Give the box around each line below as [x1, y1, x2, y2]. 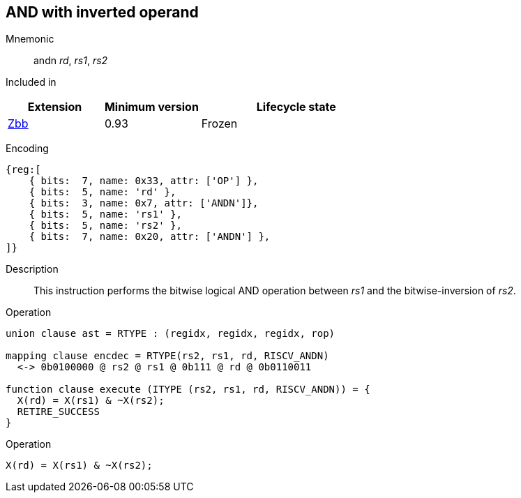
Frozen [201, 116, 238, 131]
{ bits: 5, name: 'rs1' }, [29, 209, 182, 220]
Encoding [6, 142, 49, 155]
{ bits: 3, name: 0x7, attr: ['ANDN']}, [29, 197, 259, 209]
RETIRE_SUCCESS [17, 406, 100, 418]
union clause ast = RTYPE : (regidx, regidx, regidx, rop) [6, 328, 335, 340]
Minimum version [104, 100, 199, 114]
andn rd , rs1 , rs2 [33, 54, 108, 67]
